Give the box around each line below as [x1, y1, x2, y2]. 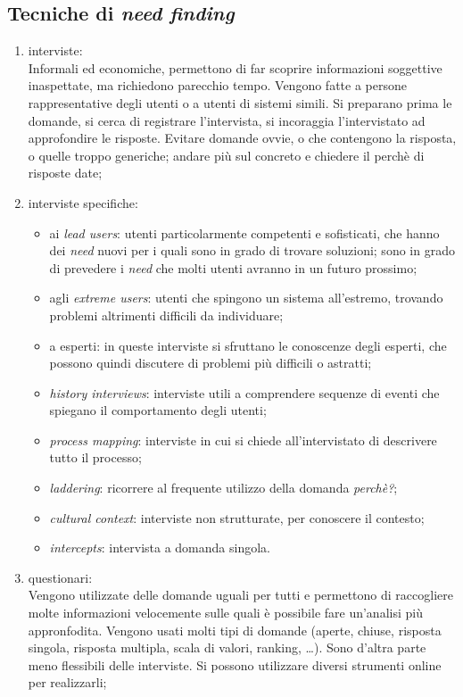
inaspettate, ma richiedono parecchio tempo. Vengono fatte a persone [28, 76, 407, 95]
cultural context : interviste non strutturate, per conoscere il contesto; [49, 508, 425, 527]
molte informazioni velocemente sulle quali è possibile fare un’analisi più [28, 603, 423, 622]
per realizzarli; [28, 673, 107, 692]
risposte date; [28, 163, 103, 182]
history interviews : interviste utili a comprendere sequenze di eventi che [49, 383, 440, 402]
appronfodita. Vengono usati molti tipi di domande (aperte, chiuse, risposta [28, 620, 442, 639]
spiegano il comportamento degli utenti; [49, 401, 267, 419]
